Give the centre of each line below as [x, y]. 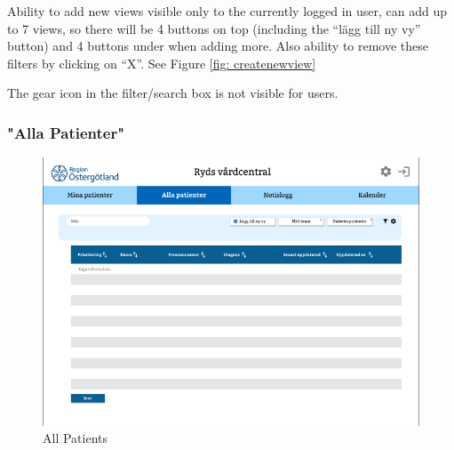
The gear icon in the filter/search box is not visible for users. [173, 93]
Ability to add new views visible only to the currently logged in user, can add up [227, 11]
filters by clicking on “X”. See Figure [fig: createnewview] [162, 63]
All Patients [75, 438]
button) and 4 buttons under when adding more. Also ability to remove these [218, 46]
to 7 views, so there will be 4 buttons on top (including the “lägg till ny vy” [214, 28]
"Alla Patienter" [66, 132]
